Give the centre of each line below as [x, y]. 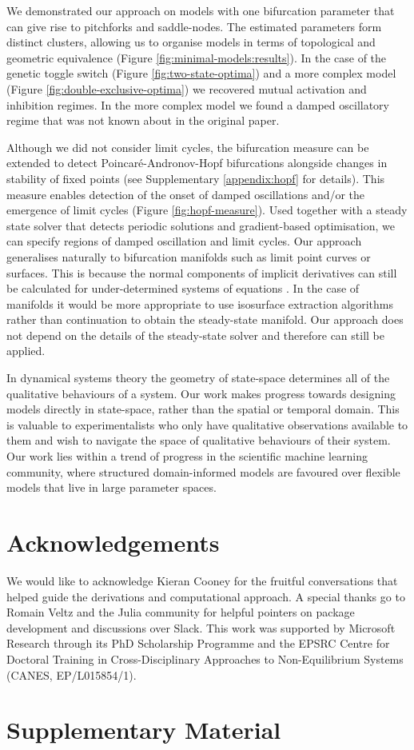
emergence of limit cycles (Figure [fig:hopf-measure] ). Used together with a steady [207, 210]
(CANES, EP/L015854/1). [72, 674]
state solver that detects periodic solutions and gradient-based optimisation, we [201, 225]
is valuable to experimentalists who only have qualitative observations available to [207, 424]
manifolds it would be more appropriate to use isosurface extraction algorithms [200, 303]
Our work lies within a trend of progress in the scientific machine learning [187, 456]
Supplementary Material [144, 730]
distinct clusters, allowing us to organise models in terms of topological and [191, 42]
